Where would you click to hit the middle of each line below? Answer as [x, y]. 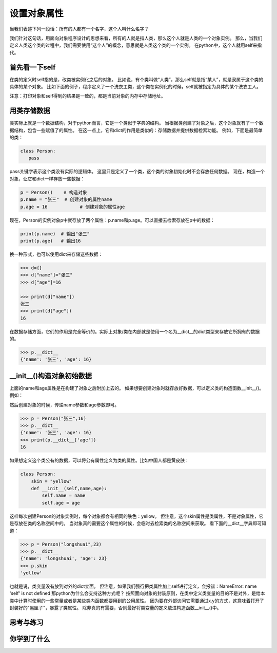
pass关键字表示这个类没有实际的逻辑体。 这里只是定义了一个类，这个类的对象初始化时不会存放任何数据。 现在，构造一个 [137, 172]
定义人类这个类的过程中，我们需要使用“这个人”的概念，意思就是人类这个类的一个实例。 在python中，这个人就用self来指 [136, 45]
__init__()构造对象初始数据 [51, 376]
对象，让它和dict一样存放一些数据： [47, 179]
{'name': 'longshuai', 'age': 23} [64, 558]
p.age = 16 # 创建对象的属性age [73, 207]
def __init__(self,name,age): [69, 488]
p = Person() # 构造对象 [54, 192]
